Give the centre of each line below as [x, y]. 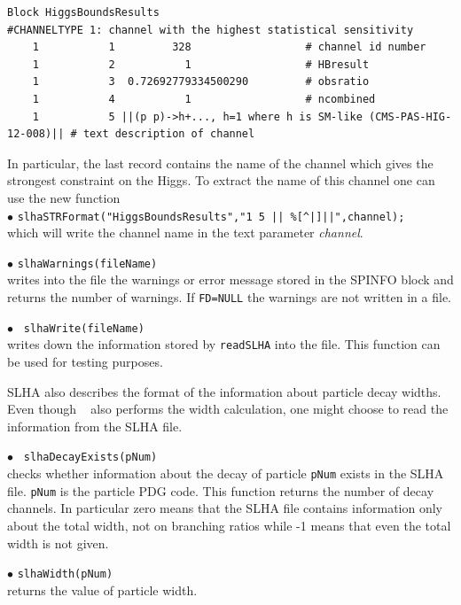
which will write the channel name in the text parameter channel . [185, 233]
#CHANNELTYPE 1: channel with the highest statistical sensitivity [211, 30]
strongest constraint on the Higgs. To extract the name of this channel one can [221, 180]
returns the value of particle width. [102, 589]
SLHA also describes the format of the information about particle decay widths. [224, 391]
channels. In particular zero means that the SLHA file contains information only [225, 508]
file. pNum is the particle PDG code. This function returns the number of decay [221, 490]
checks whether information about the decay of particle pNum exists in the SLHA [226, 473]
